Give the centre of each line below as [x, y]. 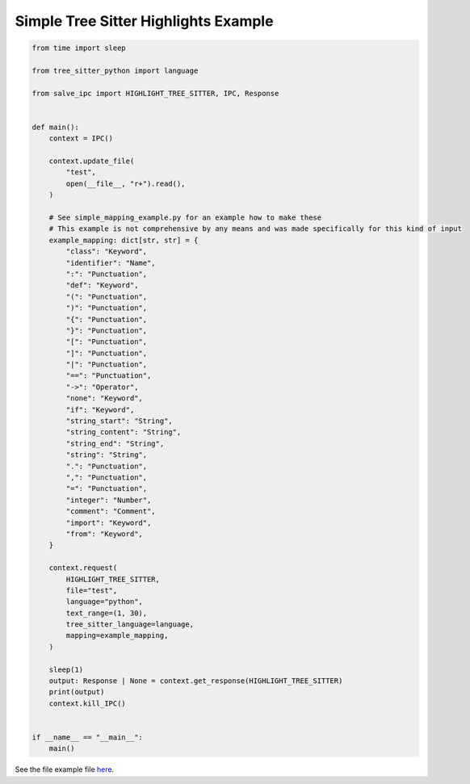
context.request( [83, 568]
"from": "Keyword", [104, 534]
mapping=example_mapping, [117, 635]
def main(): [56, 127]
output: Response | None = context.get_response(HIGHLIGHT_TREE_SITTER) [196, 681]
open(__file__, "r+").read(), [126, 183]
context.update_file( [92, 161]
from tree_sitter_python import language [115, 70]
